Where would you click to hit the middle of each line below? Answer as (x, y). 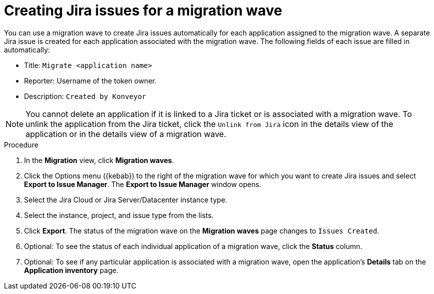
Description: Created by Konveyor (85, 96)
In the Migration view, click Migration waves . (99, 160)
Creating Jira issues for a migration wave (143, 10)
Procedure (21, 144)
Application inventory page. (71, 270)
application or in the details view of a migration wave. (126, 134)
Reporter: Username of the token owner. (90, 80)
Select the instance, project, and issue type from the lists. (119, 215)
